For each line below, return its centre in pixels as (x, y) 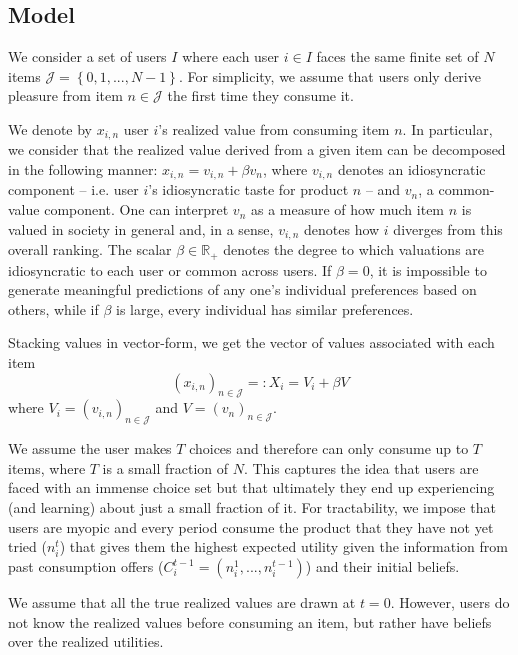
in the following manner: (83, 169)
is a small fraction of (165, 467)
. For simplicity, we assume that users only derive (329, 75)
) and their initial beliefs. (382, 566)
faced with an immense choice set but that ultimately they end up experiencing (251, 487)
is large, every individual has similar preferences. (265, 308)
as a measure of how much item (347, 209)
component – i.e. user (73, 189)
